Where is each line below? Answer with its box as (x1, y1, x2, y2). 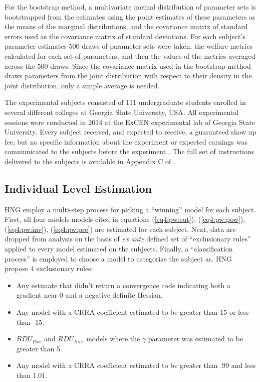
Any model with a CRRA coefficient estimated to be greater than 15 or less (16, 307, 249, 317)
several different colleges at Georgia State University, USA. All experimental (5, 106, 239, 117)
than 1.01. (16, 370, 48, 380)
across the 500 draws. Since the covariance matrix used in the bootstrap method (5, 60, 251, 71)
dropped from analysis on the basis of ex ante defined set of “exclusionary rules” (5, 233, 251, 244)
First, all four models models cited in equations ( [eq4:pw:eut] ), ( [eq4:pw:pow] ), (5, 214, 245, 224)
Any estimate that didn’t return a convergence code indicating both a (16, 280, 231, 290)
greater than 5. (16, 343, 62, 353)
